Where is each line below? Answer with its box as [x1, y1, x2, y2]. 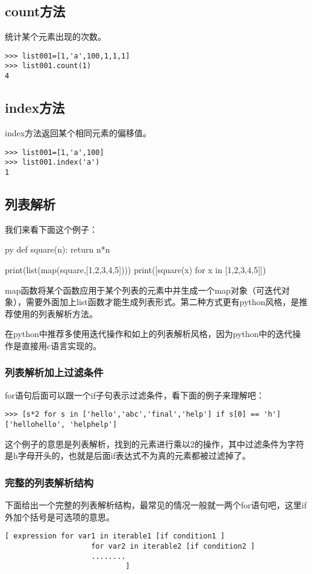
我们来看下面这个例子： [5, 222, 98, 235]
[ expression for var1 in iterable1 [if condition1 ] [5, 532, 225, 541]
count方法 [5, 2, 66, 20]
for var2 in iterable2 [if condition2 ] [91, 541, 255, 550]
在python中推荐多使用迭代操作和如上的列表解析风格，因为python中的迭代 [5, 327, 293, 340]
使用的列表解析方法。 [13, 307, 98, 320]
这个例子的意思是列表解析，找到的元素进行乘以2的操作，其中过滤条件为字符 [5, 437, 304, 450]
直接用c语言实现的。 [21, 339, 102, 352]
